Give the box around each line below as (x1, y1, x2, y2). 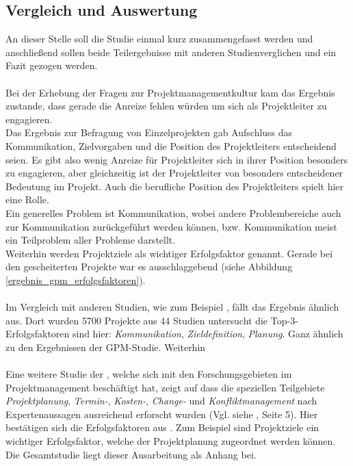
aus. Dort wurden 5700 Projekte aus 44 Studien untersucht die (5, 313, 268, 327)
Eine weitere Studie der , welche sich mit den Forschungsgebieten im (5, 367, 292, 381)
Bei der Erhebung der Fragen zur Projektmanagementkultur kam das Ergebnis (5, 85, 335, 99)
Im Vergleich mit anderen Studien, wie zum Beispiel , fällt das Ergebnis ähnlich (5, 300, 339, 314)
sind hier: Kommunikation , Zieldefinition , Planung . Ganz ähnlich (72, 326, 343, 341)
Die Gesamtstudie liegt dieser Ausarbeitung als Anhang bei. (5, 447, 257, 461)
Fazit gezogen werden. (5, 58, 98, 73)
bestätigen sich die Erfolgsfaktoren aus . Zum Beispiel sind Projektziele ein (5, 420, 319, 435)
